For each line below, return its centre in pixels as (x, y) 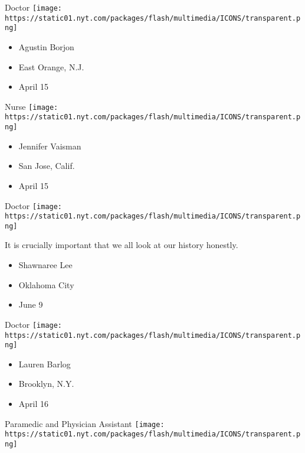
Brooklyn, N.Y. (46, 384)
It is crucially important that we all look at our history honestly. (122, 245)
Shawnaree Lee (45, 265)
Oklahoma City (46, 284)
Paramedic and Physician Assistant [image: (85, 423)
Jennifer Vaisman (50, 146)
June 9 (31, 304)
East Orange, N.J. (51, 66)
